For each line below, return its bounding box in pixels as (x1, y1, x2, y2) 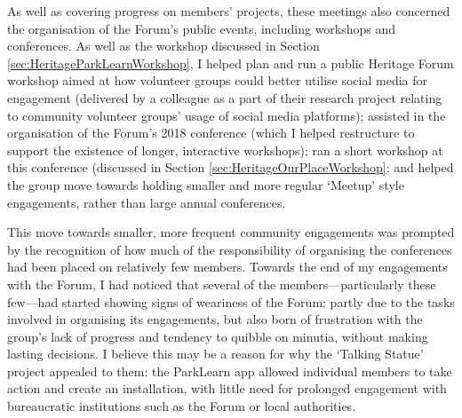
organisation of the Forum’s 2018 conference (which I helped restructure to (7, 123, 415, 142)
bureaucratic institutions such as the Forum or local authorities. (7, 397, 356, 415)
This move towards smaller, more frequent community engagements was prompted (7, 223, 455, 241)
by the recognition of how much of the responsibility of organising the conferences (7, 240, 452, 258)
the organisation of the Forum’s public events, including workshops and (7, 19, 396, 37)
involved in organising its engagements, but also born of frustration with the (7, 310, 423, 328)
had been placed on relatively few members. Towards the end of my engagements (7, 257, 448, 276)
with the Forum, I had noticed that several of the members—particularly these (7, 274, 436, 293)
